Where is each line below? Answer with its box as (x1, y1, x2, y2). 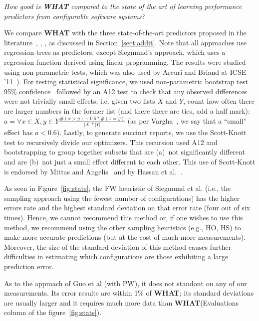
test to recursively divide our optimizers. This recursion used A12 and (4, 137, 218, 147)
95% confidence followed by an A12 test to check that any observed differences (4, 86, 248, 96)
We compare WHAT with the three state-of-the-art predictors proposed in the (4, 27, 247, 38)
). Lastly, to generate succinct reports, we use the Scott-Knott (56, 127, 247, 138)
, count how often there (183, 96, 255, 106)
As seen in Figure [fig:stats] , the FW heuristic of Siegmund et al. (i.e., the (4, 183, 231, 193)
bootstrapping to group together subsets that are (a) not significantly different (4, 147, 245, 157)
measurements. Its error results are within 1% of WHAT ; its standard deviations (4, 288, 254, 298)
